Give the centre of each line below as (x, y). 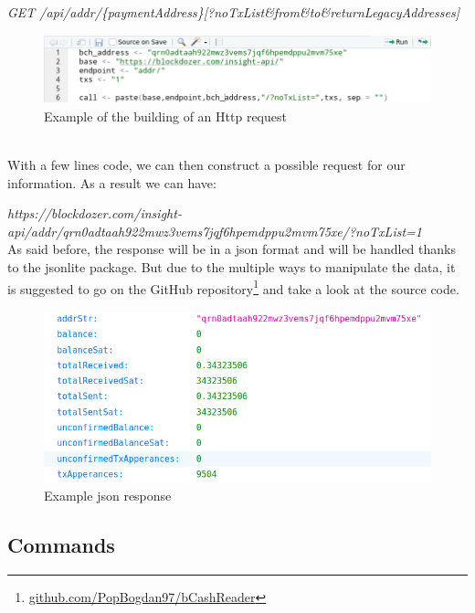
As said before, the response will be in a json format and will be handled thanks (232, 249)
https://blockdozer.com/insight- (95, 213)
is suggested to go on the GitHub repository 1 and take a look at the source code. (233, 287)
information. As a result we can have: (112, 182)
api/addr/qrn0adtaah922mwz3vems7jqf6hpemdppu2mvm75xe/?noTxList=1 (215, 231)
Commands (61, 545)
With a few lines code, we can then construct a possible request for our (206, 164)
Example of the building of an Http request (165, 116)
